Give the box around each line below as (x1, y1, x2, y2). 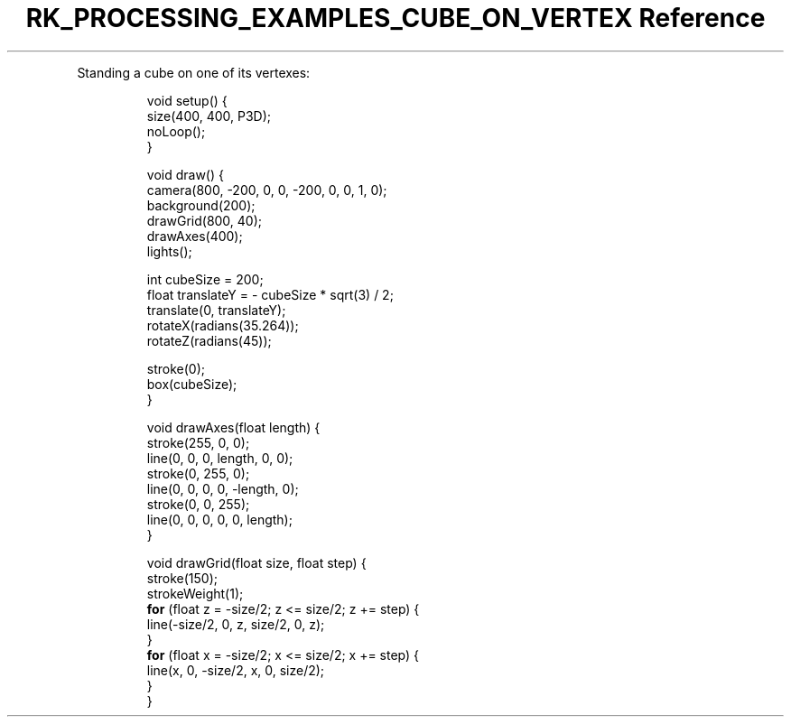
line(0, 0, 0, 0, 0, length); (146, 511, 293, 527)
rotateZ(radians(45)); (146, 332, 272, 348)
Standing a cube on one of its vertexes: (77, 64, 311, 80)
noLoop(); (146, 123, 206, 139)
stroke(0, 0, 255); (146, 496, 250, 512)
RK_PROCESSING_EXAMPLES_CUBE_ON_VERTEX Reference (25, 3, 766, 33)
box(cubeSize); (146, 376, 237, 392)
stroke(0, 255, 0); (146, 465, 250, 481)
